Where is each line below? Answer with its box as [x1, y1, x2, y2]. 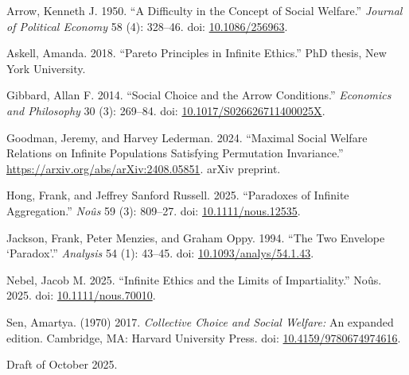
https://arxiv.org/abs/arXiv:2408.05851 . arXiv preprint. [6, 160, 281, 176]
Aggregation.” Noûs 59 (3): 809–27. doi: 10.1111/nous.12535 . [6, 202, 301, 218]
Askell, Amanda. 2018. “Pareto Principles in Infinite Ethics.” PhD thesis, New [6, 44, 387, 61]
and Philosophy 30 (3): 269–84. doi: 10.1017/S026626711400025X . [6, 102, 325, 118]
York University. [6, 60, 86, 76]
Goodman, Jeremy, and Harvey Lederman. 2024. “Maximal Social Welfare [6, 129, 368, 145]
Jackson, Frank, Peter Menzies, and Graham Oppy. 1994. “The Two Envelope [6, 229, 385, 245]
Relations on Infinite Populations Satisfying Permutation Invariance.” [6, 145, 344, 161]
